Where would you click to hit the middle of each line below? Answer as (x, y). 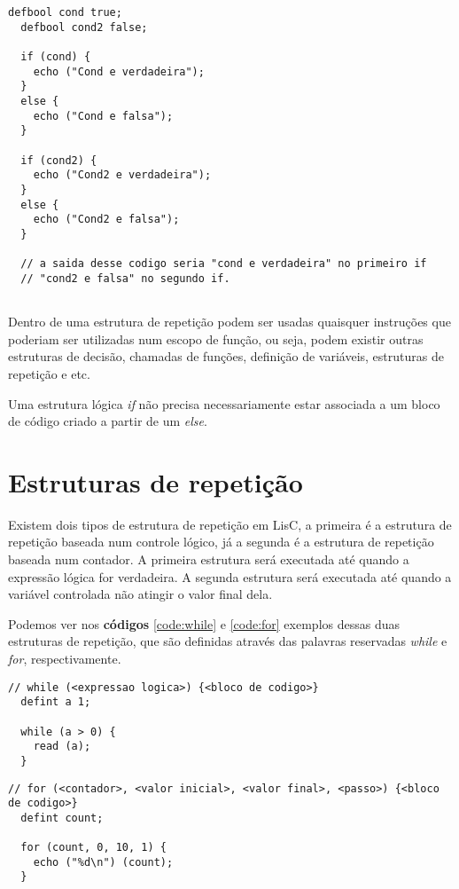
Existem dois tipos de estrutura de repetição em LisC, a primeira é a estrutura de (230, 524)
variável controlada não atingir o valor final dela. (140, 594)
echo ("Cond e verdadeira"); (119, 71)
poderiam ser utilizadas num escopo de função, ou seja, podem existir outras (216, 338)
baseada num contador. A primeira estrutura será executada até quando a (209, 559)
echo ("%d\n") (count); (103, 862)
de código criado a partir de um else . (108, 421)
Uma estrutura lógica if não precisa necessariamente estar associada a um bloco (224, 403)
